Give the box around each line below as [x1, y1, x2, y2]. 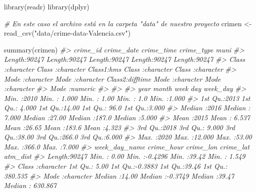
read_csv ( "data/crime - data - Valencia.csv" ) [4, 28, 131, 38]
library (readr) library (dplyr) [4, 1, 89, 11]
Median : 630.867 [4, 180, 57, 191]
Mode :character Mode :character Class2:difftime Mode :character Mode [4, 73, 221, 84]
